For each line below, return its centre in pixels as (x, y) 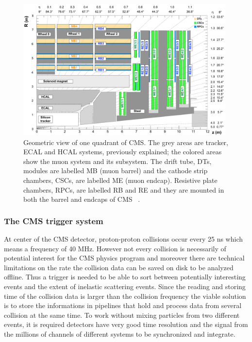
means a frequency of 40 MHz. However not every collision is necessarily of (115, 248)
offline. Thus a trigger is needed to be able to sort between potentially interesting (125, 277)
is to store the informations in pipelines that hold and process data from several (123, 305)
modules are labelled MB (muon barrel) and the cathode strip (116, 171)
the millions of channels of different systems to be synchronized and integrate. (120, 334)
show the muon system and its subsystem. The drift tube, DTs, (118, 161)
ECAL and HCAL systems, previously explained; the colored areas (123, 152)
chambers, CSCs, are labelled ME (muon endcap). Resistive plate (120, 180)
